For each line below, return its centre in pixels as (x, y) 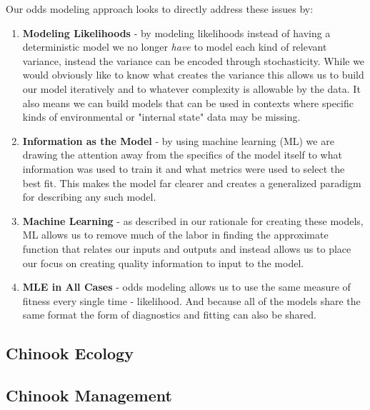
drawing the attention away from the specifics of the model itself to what (182, 155)
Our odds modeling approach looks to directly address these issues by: (160, 9)
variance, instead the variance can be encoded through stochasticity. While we (194, 60)
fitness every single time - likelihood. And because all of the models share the (191, 300)
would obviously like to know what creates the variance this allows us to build (193, 75)
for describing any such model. (89, 197)
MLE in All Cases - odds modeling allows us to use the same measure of (186, 287)
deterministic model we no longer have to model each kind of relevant (175, 47)
